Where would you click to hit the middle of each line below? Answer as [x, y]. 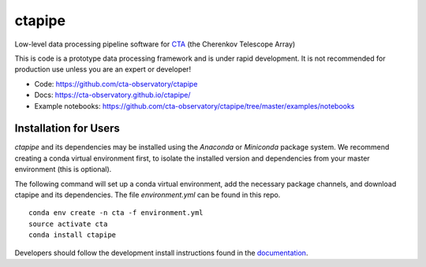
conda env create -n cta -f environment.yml [116, 213]
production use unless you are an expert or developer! [103, 69]
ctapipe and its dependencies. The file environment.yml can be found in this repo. [148, 195]
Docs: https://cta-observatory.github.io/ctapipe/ [112, 95]
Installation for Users [67, 129]
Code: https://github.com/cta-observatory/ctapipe [116, 83]
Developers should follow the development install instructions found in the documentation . [161, 253]
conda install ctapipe [73, 235]
